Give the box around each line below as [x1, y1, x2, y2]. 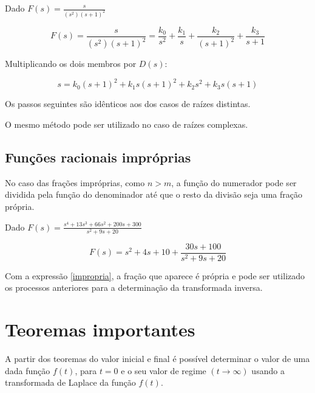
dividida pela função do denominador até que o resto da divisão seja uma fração [5, 188, 302, 201]
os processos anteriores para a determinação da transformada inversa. [5, 281, 263, 294]
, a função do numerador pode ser [171, 176, 297, 189]
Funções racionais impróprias [5, 147, 191, 166]
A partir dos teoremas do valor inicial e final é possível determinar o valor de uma [5, 352, 310, 365]
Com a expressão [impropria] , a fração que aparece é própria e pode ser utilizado [5, 269, 305, 282]
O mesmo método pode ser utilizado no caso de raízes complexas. [5, 117, 248, 130]
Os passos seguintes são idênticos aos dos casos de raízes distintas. [5, 97, 251, 110]
